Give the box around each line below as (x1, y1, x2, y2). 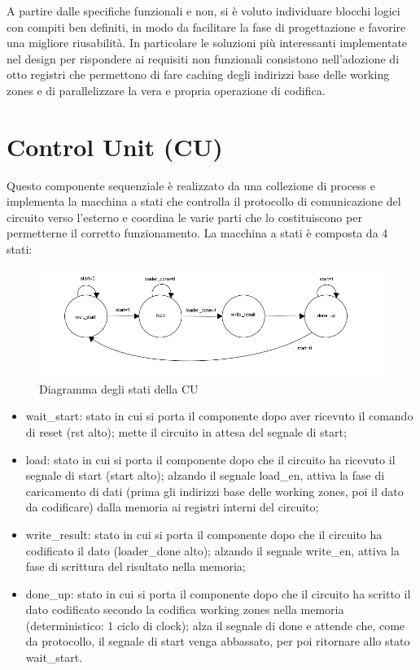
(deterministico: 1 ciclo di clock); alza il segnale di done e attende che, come (25, 616, 405, 633)
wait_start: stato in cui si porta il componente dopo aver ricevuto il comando (25, 407, 413, 424)
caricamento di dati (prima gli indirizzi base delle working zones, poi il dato (25, 482, 404, 499)
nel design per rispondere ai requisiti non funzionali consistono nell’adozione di (7, 50, 400, 67)
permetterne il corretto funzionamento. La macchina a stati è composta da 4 (7, 224, 388, 241)
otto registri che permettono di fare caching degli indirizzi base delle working (7, 66, 390, 83)
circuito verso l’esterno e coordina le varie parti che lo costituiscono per (7, 208, 362, 225)
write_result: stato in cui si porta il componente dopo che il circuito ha (25, 525, 383, 542)
